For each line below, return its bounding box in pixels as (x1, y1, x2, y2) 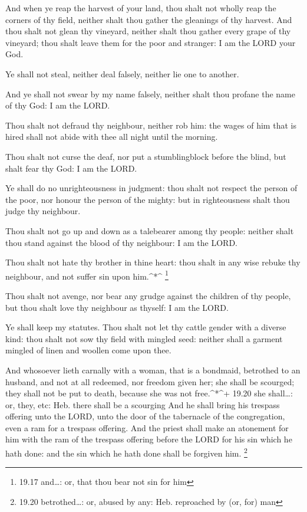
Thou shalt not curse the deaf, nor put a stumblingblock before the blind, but (5, 150, 286, 162)
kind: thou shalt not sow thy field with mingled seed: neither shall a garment (5, 332, 283, 344)
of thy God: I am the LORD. (5, 99, 110, 111)
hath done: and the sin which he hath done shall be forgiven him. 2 (5, 445, 247, 459)
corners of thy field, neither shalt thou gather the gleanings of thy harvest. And (5, 13, 292, 25)
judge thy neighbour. (5, 205, 81, 217)
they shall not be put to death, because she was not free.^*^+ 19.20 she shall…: (5, 387, 293, 399)
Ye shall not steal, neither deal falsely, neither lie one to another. (5, 67, 239, 80)
